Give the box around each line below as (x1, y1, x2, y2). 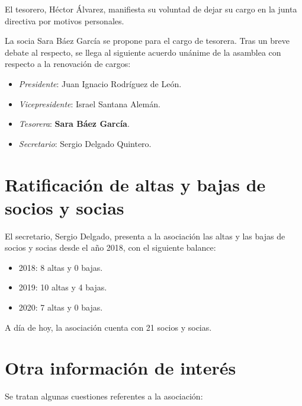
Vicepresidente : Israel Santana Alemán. (18, 97, 160, 110)
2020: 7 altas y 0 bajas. (18, 301, 103, 314)
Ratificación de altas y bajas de (5, 172, 266, 196)
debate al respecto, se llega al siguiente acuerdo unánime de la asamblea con (5, 46, 281, 58)
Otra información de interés (5, 356, 236, 380)
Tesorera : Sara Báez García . (18, 117, 130, 130)
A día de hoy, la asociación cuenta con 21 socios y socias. (5, 321, 212, 333)
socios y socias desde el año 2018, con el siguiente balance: (5, 241, 216, 254)
